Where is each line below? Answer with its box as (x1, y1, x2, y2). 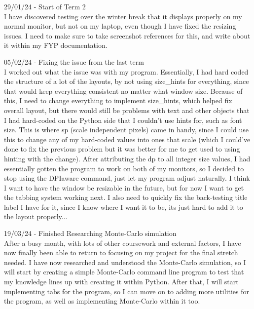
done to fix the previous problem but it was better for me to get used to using (4, 144, 240, 154)
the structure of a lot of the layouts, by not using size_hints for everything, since (4, 76, 249, 86)
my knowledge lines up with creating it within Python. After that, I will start (4, 276, 239, 287)
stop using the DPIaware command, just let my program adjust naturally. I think (4, 173, 250, 183)
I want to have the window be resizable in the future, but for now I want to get (4, 182, 244, 193)
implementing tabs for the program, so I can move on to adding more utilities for (4, 286, 250, 296)
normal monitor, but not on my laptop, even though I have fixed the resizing (4, 21, 236, 31)
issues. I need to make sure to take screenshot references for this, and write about (4, 30, 251, 40)
